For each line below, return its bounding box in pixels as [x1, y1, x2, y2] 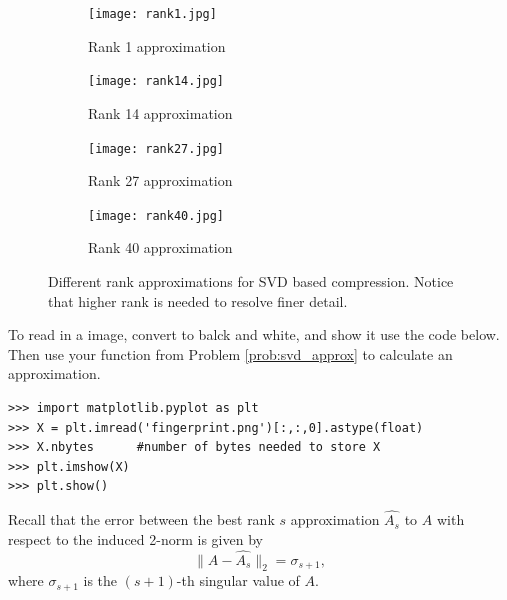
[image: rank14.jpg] [88, 74, 225, 89]
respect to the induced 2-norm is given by [8, 528, 263, 549]
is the [83, 570, 118, 591]
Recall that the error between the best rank [8, 509, 275, 530]
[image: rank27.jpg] [88, 141, 225, 156]
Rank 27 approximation [88, 170, 233, 191]
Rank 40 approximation [88, 237, 233, 258]
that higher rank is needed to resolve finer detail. [48, 290, 348, 311]
